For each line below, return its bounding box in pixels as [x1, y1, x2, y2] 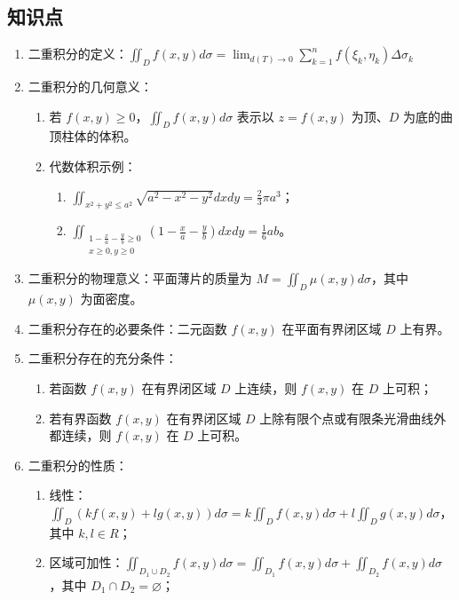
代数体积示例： [49, 156, 137, 175]
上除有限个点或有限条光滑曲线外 [259, 408, 447, 427]
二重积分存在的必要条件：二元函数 [28, 319, 227, 337]
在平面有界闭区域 [281, 319, 382, 337]
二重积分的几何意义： [28, 77, 153, 95]
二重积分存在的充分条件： [28, 349, 178, 367]
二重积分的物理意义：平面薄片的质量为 [28, 269, 252, 288]
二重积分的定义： [28, 44, 128, 63]
